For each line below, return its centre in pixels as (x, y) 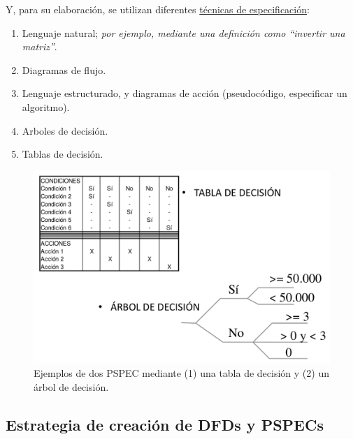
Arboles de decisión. (65, 130)
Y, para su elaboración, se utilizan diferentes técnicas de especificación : (158, 9)
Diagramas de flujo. (64, 69)
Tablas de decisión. (63, 154)
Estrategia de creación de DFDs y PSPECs (165, 424)
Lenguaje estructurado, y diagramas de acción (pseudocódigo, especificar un (185, 93)
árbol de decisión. (71, 386)
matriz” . (39, 46)
